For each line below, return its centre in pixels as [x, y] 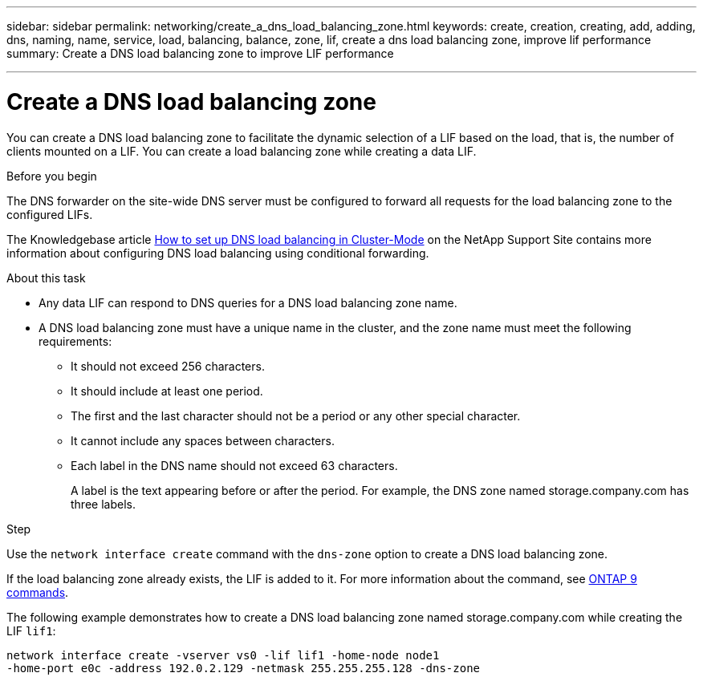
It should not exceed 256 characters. [168, 366]
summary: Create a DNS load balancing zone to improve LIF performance [200, 53]
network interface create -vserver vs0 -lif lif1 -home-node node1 [223, 655]
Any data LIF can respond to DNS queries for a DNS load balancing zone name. [248, 302]
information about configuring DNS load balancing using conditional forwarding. [218, 253]
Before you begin [52, 176]
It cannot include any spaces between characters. [203, 440]
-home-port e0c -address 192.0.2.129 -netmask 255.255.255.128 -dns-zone [244, 668]
